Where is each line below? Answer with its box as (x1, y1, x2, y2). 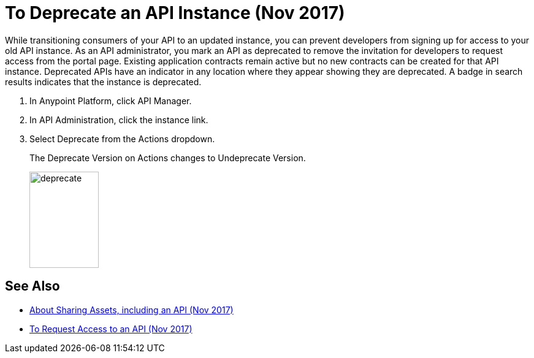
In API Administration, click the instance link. (29, 114, 208, 125)
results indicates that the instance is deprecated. (5, 76, 202, 87)
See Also (5, 278, 60, 294)
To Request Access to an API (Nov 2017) (29, 323, 193, 334)
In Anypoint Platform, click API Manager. (29, 95, 192, 106)
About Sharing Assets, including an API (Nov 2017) (29, 304, 234, 315)
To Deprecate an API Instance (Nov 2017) (5, 2, 345, 23)
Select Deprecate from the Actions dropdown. (29, 133, 215, 144)
